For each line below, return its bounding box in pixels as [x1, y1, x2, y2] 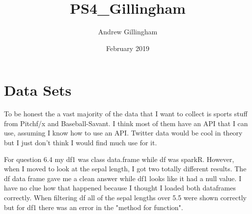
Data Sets [4, 80, 72, 100]
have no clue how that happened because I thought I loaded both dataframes [4, 183, 236, 193]
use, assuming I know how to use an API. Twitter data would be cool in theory [4, 128, 243, 138]
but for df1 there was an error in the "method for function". [4, 202, 183, 212]
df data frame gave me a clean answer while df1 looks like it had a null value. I [4, 173, 242, 183]
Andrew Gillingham [98, 27, 158, 37]
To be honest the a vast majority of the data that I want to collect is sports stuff [4, 108, 248, 119]
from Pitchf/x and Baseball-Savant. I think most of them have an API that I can [4, 118, 248, 128]
